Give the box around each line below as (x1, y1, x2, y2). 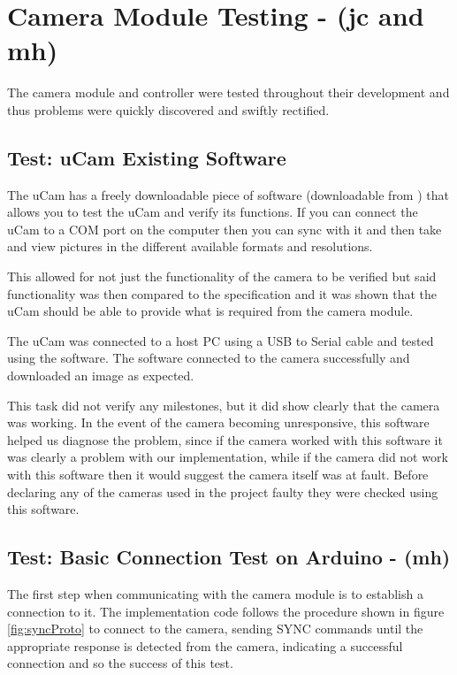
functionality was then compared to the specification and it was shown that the (7, 284, 438, 303)
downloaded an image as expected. (7, 366, 194, 385)
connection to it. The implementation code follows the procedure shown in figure (7, 602, 445, 620)
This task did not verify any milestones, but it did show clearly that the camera (7, 395, 440, 414)
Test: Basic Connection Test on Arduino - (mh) (7, 543, 451, 571)
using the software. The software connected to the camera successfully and (7, 349, 410, 367)
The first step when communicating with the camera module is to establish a (7, 585, 423, 602)
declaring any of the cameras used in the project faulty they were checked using (7, 482, 438, 501)
